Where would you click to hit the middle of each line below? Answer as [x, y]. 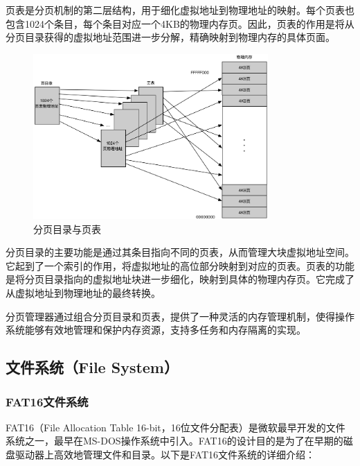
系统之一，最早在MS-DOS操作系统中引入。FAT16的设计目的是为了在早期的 [174, 441]
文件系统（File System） [92, 367]
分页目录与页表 [67, 228]
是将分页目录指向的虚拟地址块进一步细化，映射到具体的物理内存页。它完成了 [180, 279]
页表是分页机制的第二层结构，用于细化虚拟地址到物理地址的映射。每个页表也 [180, 10]
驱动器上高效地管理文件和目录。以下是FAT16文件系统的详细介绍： [165, 455]
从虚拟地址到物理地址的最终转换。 [83, 293]
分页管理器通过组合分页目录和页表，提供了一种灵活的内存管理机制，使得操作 [180, 316]
